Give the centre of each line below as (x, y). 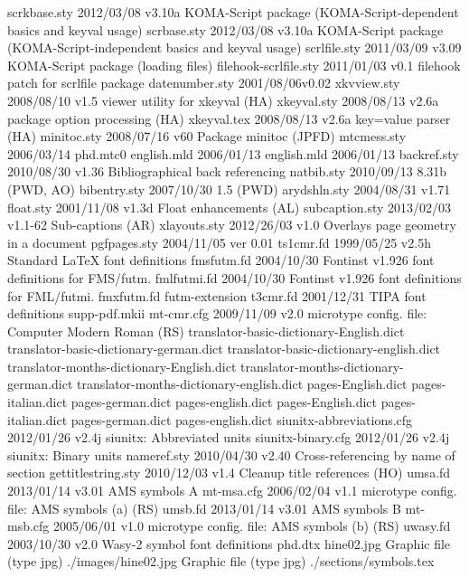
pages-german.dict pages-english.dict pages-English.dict (224, 402)
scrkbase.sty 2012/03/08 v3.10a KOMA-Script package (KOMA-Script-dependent (233, 12)
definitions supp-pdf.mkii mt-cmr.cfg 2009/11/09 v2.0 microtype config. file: (217, 313)
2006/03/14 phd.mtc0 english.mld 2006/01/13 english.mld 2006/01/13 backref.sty (233, 153)
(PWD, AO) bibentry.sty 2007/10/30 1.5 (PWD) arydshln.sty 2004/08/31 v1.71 (229, 189)
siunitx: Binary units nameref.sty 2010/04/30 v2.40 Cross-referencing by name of (231, 454)
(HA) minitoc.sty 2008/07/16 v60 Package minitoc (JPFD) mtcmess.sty (207, 136)
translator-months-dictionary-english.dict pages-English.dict (242, 384)
